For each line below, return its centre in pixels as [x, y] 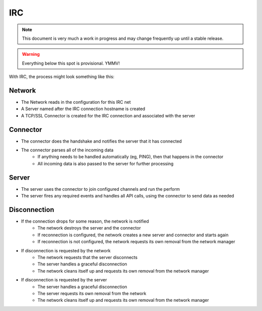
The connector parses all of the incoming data [67, 150]
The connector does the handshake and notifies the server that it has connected [101, 141]
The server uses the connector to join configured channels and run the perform [100, 189]
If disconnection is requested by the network [66, 250]
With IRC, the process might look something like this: [62, 77]
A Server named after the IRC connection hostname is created [83, 109]
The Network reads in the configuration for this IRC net [76, 102]
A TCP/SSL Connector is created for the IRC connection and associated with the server [108, 115]
